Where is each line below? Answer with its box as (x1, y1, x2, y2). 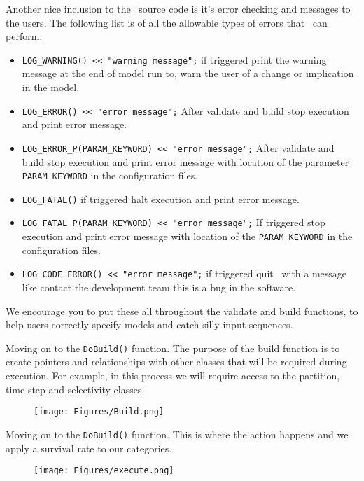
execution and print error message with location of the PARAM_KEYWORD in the (22, 229, 353, 244)
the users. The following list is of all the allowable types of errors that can (6, 15, 328, 29)
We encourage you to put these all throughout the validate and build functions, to (6, 303, 358, 318)
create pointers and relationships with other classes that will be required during (6, 354, 347, 369)
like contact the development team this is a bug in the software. (22, 280, 296, 294)
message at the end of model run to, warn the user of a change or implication (22, 66, 354, 81)
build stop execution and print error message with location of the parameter (22, 154, 349, 169)
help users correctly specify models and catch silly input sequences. (6, 317, 293, 332)
